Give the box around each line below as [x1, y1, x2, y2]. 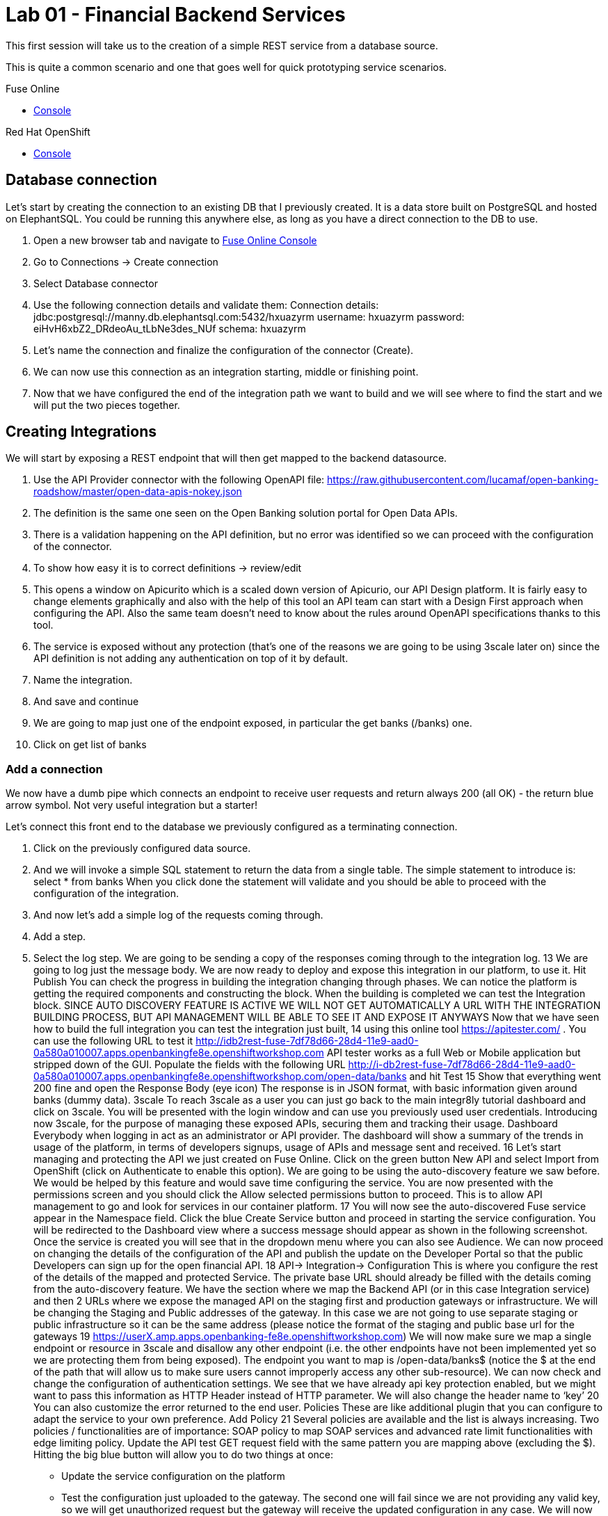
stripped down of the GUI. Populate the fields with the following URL [33, 1058, 346, 1071]
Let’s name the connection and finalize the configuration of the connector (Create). [33, 344, 414, 356]
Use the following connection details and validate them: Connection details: [33, 298, 379, 311]
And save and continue [33, 695, 139, 708]
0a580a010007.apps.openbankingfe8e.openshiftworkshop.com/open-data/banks [33, 1070, 407, 1083]
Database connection [6, 171, 157, 189]
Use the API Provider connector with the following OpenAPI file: [33, 474, 325, 486]
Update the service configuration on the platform [61, 1470, 285, 1483]
